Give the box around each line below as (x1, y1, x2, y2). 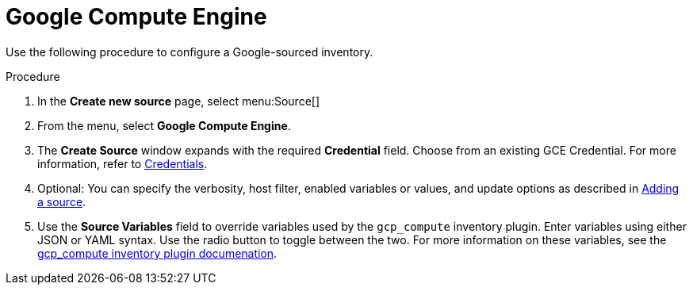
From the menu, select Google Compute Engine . (37, 118, 291, 132)
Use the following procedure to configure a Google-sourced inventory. (6, 44, 373, 59)
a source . (37, 194, 86, 209)
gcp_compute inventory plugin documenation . (37, 246, 278, 260)
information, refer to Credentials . (37, 156, 208, 170)
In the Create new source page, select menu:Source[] (37, 94, 320, 108)
